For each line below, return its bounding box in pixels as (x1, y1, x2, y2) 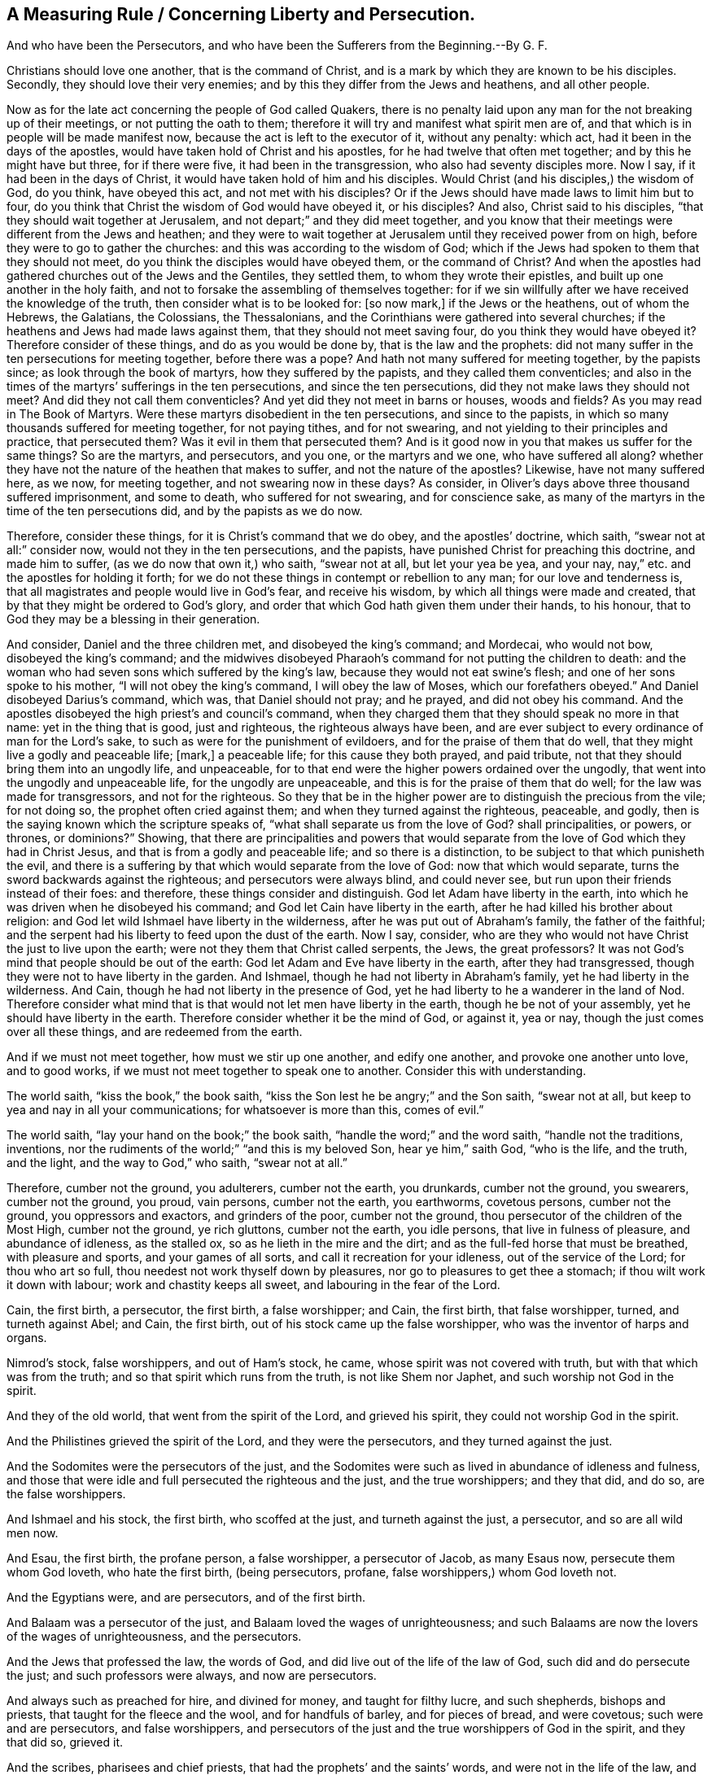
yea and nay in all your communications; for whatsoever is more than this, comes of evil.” (7, 1103, 484, 1117)
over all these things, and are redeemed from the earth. (7, 1025, 303, 1039)
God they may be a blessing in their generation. (7, 612, 260, 627)
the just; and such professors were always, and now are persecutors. (7, 1668, 377, 1683)
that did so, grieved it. (7, 1735, 124, 1750)
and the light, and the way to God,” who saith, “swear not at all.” (7, 1156, 347, 1170)
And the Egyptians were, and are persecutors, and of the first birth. (7, 1590, 365, 1605)
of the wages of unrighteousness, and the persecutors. (7, 1629, 302, 1644)
